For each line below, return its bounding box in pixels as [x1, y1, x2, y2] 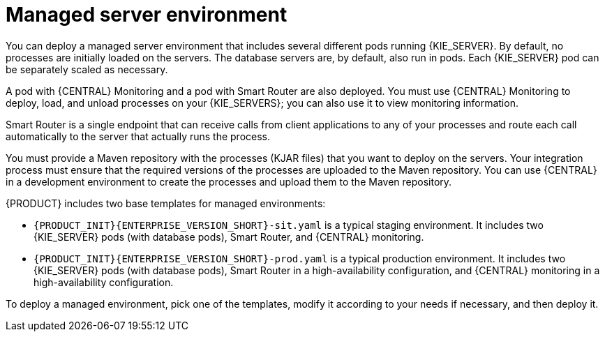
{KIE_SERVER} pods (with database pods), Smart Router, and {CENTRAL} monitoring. [33, 230, 424, 243]
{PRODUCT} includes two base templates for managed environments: [6, 197, 326, 209]
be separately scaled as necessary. [6, 63, 168, 75]
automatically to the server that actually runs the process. [6, 130, 271, 142]
